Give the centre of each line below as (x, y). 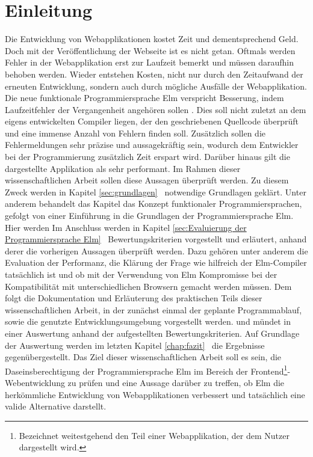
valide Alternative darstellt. (56, 406)
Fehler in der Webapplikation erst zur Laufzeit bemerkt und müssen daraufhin (150, 62)
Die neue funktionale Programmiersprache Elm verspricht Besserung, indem (144, 98)
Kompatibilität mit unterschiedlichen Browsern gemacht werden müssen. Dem (148, 286)
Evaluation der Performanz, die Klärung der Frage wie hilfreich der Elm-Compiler (156, 262)
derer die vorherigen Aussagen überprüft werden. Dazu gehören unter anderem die (156, 250)
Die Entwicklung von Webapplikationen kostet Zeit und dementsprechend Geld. (152, 39)
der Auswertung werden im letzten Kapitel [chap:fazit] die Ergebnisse (135, 345)
